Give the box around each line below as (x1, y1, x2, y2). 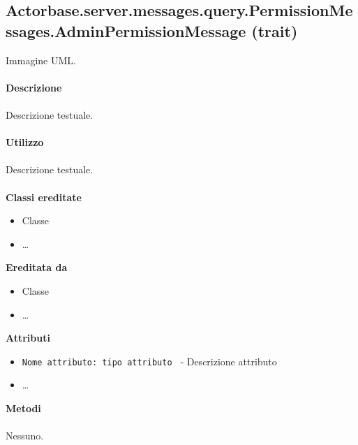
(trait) (251, 20, 298, 41)
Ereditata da (6, 260, 68, 275)
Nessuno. (6, 428, 44, 443)
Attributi (6, 330, 50, 345)
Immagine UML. (6, 52, 76, 67)
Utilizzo (6, 135, 44, 149)
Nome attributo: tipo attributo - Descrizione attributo (22, 353, 277, 368)
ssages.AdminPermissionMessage (6, 20, 246, 41)
